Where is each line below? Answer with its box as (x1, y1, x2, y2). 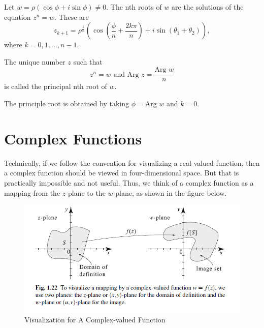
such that (73, 56, 103, 67)
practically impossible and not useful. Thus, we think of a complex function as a (4, 177, 254, 188)
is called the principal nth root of (4, 81, 107, 92)
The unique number (4, 56, 65, 67)
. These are (54, 11, 89, 22)
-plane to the (65, 187, 106, 198)
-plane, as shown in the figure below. (113, 187, 227, 198)
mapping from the (4, 187, 60, 198)
